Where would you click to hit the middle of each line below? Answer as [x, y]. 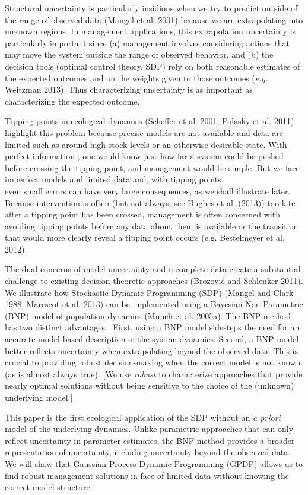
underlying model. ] [39, 397]
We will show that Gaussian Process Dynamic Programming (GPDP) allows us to [154, 463]
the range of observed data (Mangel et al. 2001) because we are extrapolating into [154, 19]
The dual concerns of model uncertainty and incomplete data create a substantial [153, 269]
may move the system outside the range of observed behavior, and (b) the [139, 54]
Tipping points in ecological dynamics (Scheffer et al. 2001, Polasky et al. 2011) [150, 121]
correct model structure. [49, 487]
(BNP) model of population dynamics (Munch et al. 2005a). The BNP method [148, 315]
